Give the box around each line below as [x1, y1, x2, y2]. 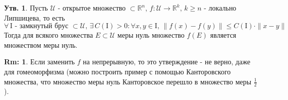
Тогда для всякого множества [4, 30, 93, 40]
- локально [204, 3, 237, 13]
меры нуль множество [117, 30, 185, 40]
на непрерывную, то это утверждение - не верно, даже [83, 56, 251, 67]
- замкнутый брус [15, 23, 69, 30]
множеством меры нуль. [4, 39, 78, 50]
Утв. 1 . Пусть [4, 3, 48, 13]
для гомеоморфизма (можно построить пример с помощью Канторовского [4, 66, 231, 76]
